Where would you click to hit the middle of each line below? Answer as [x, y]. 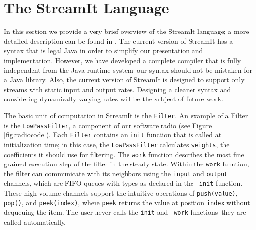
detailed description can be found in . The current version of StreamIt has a [119, 41]
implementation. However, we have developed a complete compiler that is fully [123, 60]
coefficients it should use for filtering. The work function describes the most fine [124, 154]
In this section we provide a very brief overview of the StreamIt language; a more [127, 31]
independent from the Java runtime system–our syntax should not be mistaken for [128, 70]
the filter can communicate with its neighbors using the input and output [116, 173]
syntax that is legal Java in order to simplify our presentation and [104, 50]
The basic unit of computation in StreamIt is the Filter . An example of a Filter [126, 115]
